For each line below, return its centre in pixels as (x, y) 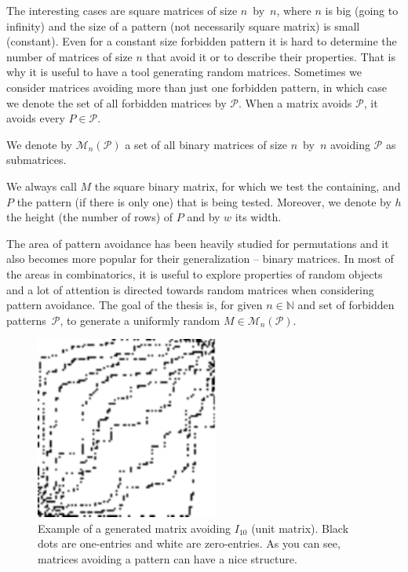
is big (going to (362, 10)
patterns (26, 320)
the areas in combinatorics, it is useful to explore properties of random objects (195, 273)
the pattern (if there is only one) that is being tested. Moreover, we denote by (204, 201)
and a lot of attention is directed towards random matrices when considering (190, 289)
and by (204, 217)
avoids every (36, 118)
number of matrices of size (69, 56)
